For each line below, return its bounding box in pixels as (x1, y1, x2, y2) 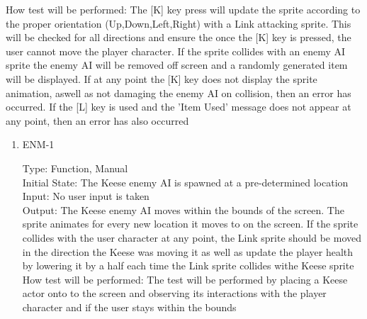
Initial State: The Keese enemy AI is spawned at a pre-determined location (22, 174, 349, 189)
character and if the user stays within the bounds (22, 299, 237, 314)
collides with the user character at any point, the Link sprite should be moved (22, 230, 362, 245)
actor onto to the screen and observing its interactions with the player (22, 286, 327, 301)
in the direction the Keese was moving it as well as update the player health (22, 244, 354, 259)
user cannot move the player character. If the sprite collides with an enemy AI (6, 43, 346, 58)
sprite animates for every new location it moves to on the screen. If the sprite (22, 216, 358, 231)
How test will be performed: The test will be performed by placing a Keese (22, 272, 348, 286)
